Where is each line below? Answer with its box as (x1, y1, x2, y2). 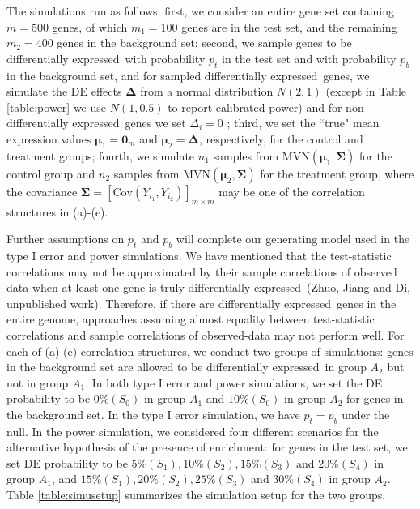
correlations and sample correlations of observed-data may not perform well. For (6, 326, 405, 343)
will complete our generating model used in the (176, 230, 410, 247)
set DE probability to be (6, 454, 128, 471)
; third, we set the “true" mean (227, 114, 380, 131)
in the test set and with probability (222, 49, 397, 66)
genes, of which (52, 18, 128, 35)
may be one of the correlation (218, 182, 365, 199)
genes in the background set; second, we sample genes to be (57, 34, 352, 51)
